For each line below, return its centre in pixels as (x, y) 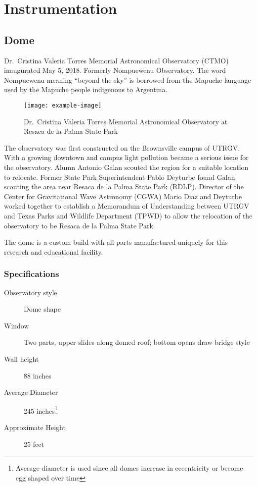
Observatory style (31, 292)
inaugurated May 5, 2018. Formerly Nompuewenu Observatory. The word (115, 70)
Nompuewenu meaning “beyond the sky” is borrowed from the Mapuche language (128, 80)
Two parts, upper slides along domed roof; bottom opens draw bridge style (137, 342)
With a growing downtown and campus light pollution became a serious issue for (126, 157)
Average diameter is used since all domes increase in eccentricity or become (129, 468)
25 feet (34, 444)
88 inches (38, 375)
